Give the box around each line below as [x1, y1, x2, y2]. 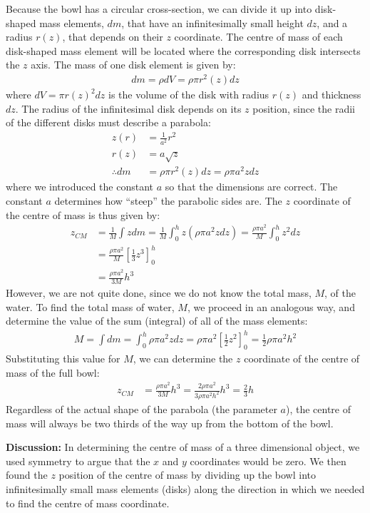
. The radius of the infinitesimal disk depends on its [15, 101, 242, 116]
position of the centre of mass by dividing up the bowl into [58, 467, 316, 482]
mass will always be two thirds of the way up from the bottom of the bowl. [6, 415, 334, 430]
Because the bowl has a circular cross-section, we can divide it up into [6, 1, 312, 16]
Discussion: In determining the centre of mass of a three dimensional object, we [6, 440, 360, 454]
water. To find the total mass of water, [6, 299, 175, 314]
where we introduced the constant [6, 179, 154, 194]
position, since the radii [252, 101, 355, 116]
